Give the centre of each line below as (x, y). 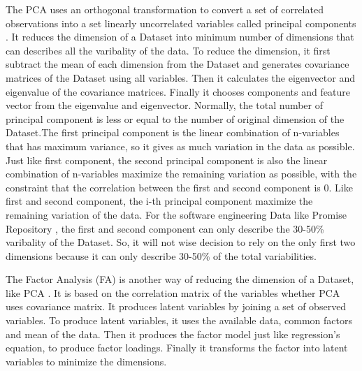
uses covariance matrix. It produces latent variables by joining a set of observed (176, 306)
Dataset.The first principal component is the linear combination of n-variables (173, 132)
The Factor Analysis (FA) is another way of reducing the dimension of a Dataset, (180, 279)
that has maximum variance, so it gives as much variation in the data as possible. (180, 146)
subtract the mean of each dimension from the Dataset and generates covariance (178, 64)
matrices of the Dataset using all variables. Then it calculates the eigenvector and (180, 77)
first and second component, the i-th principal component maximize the (159, 201)
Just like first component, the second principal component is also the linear (167, 160)
